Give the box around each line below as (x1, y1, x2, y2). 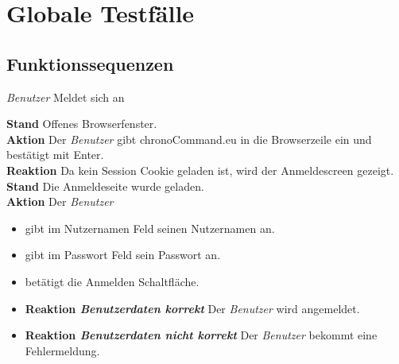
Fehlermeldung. (25, 342, 100, 358)
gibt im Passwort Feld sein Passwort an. (25, 246, 221, 263)
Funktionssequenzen (6, 51, 174, 76)
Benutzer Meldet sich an (6, 88, 125, 105)
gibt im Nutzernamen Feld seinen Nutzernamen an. (25, 219, 275, 236)
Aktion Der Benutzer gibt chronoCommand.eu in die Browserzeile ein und (6, 130, 372, 147)
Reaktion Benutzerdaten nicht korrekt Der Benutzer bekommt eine (25, 327, 378, 343)
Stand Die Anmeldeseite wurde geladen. (6, 177, 204, 194)
